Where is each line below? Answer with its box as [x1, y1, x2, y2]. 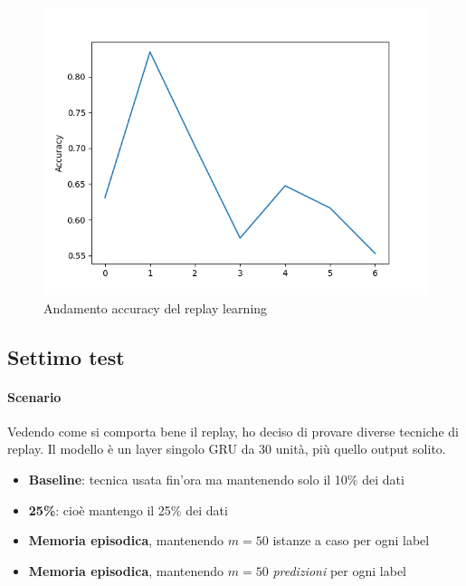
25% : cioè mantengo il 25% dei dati [28, 500, 228, 519]
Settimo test [7, 342, 125, 370]
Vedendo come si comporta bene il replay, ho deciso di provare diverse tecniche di [7, 421, 459, 440]
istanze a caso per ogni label [272, 531, 430, 550]
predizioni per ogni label [272, 561, 406, 580]
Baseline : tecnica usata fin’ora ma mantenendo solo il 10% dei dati [28, 469, 404, 488]
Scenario [7, 387, 62, 406]
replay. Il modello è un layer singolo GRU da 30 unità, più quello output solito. [7, 439, 446, 458]
